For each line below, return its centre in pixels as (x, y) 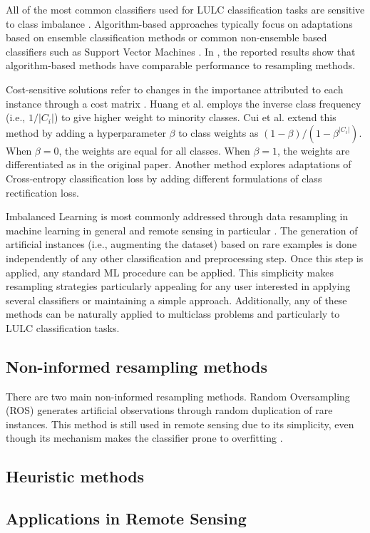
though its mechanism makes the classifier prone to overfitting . (144, 438)
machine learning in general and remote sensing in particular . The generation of (182, 230)
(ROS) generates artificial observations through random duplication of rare (169, 410)
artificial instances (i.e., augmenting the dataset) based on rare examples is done (181, 244)
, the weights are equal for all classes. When (154, 150)
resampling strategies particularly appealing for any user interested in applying (178, 286)
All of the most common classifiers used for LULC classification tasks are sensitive (185, 9)
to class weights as (219, 132)
